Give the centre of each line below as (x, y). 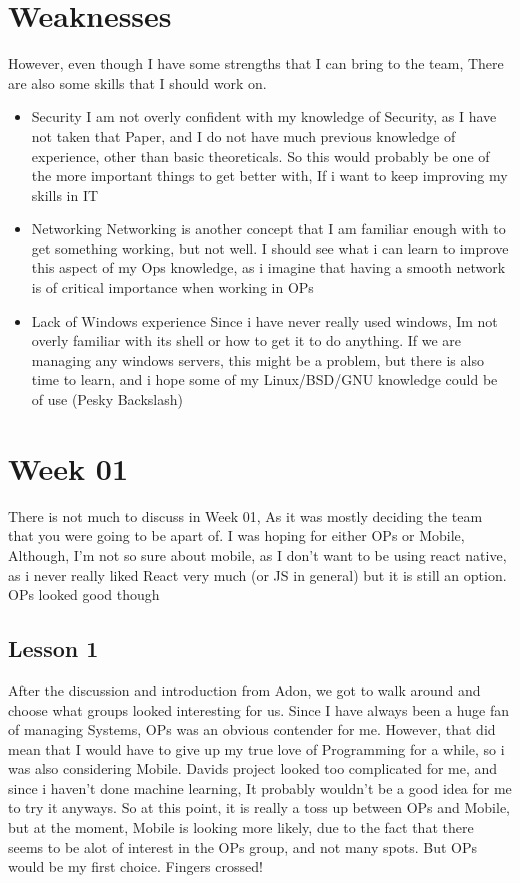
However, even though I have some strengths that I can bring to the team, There (256, 63)
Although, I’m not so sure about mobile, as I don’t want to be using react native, (257, 554)
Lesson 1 (53, 648)
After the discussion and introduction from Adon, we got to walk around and (244, 689)
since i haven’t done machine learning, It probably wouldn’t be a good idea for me (260, 787)
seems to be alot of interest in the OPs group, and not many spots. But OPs (243, 846)
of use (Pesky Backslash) (107, 399)
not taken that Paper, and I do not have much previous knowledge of (243, 135)
